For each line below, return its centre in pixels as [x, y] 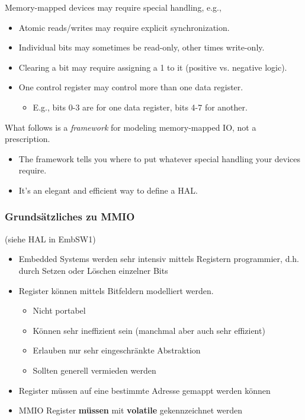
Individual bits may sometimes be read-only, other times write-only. [142, 47]
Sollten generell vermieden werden [94, 370]
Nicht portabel [59, 310]
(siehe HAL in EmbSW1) [50, 239]
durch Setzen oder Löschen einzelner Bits [93, 270]
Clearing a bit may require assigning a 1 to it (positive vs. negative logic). [153, 67]
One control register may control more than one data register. [131, 87]
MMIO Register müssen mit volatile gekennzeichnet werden [130, 410]
